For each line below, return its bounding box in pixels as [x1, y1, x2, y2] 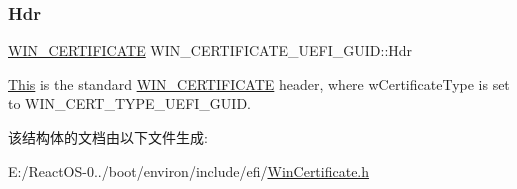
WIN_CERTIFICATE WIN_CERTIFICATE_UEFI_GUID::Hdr [8, 40, 413, 61]
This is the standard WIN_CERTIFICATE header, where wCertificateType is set [8, 73, 510, 94]
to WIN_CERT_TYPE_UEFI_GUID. [8, 93, 251, 114]
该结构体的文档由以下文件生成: [8, 127, 208, 147]
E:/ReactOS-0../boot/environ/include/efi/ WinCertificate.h [8, 160, 370, 181]
